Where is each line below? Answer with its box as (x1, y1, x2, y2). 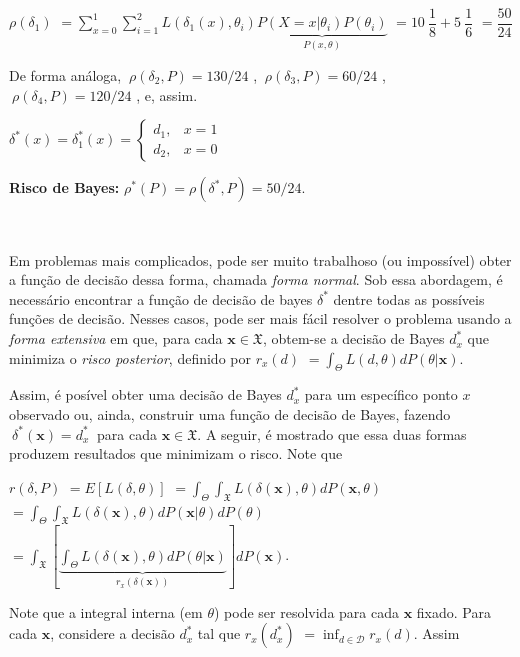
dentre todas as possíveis (333, 288, 485, 309)
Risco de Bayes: (9, 177, 120, 198)
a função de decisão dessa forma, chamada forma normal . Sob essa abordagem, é (9, 269, 503, 290)
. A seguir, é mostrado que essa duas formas (197, 423, 467, 444)
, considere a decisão (50, 623, 175, 644)
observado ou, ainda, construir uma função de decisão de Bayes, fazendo (9, 404, 451, 425)
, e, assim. (136, 84, 198, 105)
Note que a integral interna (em (9, 601, 203, 622)
